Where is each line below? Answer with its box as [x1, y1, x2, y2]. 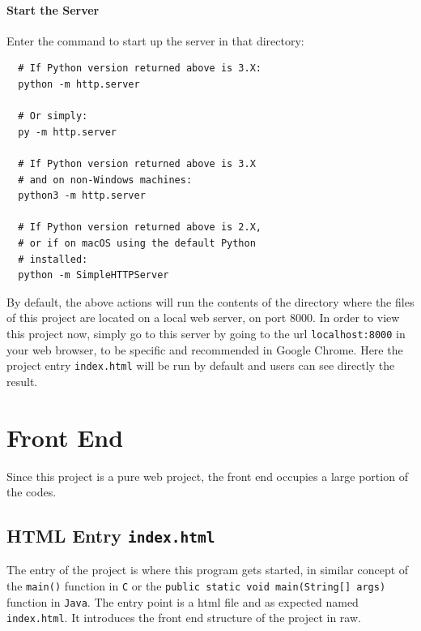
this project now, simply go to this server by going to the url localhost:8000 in [6, 324, 406, 341]
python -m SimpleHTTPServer [18, 269, 169, 281]
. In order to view [312, 309, 400, 326]
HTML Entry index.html [6, 523, 215, 548]
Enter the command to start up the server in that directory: [6, 32, 304, 49]
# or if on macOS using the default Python [18, 237, 256, 249]
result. [6, 372, 38, 389]
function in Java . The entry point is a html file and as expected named [6, 593, 359, 610]
